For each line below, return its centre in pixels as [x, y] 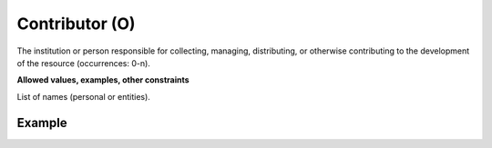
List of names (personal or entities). [83, 96]
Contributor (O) [76, 24]
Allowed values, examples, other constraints [103, 80]
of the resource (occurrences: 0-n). [83, 63]
